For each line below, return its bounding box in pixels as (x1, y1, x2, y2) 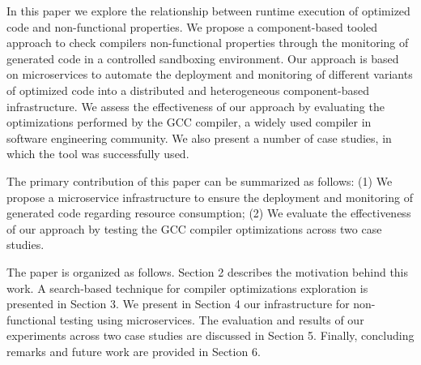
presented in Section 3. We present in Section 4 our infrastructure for (6, 295, 350, 312)
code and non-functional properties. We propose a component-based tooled (6, 18, 378, 35)
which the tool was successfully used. (6, 145, 189, 162)
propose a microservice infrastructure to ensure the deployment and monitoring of (6, 188, 413, 205)
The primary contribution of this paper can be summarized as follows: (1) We (6, 172, 393, 189)
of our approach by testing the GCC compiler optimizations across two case (6, 220, 382, 237)
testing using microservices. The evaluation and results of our (59, 311, 364, 328)
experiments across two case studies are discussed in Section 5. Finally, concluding (6, 327, 415, 344)
